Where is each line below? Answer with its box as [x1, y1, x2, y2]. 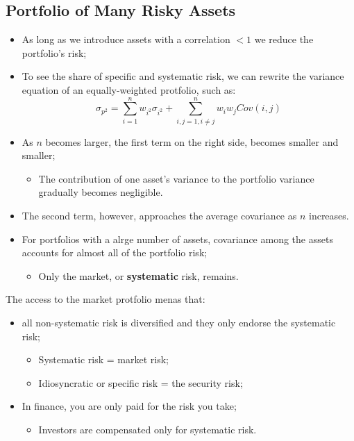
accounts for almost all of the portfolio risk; [22, 245, 208, 260]
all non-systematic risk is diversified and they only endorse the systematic [22, 315, 336, 330]
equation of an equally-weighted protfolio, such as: [22, 82, 236, 97]
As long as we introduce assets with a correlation [22, 32, 230, 47]
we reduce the [254, 32, 314, 47]
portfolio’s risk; [22, 45, 87, 60]
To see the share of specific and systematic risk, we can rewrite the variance [22, 69, 344, 83]
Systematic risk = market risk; [38, 352, 169, 367]
